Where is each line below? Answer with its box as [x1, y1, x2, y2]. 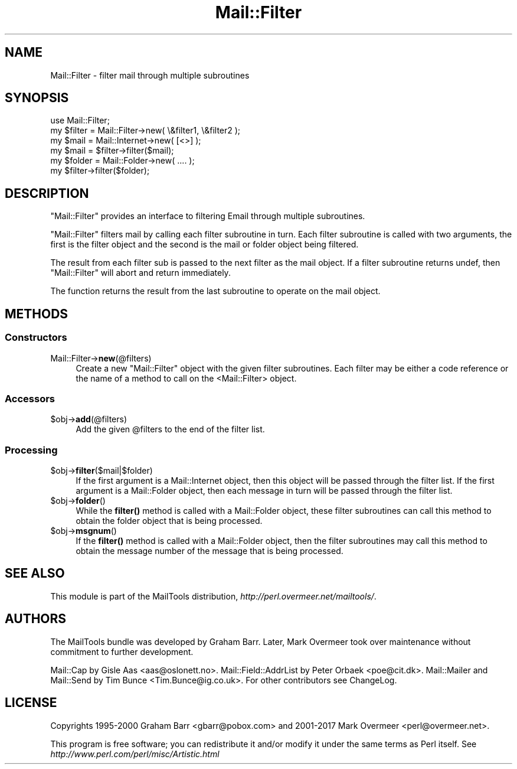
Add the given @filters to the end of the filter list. [76, 424, 265, 435]
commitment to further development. [50, 646, 194, 657]
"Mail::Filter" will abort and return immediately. [50, 268, 231, 278]
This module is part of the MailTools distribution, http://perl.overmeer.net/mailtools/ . [50, 591, 377, 601]
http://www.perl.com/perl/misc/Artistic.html [50, 748, 220, 759]
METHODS [5, 306, 68, 321]
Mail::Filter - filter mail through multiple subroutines [50, 70, 250, 80]
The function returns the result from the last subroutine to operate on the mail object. [50, 286, 381, 296]
